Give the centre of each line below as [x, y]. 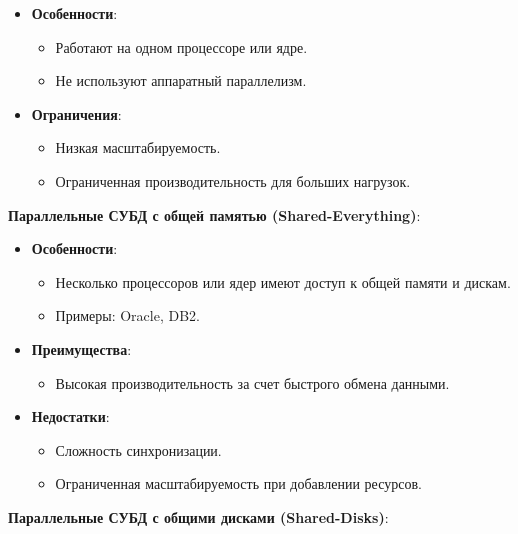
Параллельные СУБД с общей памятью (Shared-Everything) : [214, 214]
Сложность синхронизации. [138, 449]
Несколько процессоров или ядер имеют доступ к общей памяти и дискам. [283, 281]
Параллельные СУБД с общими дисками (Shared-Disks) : [198, 516]
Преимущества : [81, 348]
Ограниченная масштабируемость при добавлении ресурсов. [238, 483]
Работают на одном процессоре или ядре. [181, 46]
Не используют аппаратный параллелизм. [181, 80]
